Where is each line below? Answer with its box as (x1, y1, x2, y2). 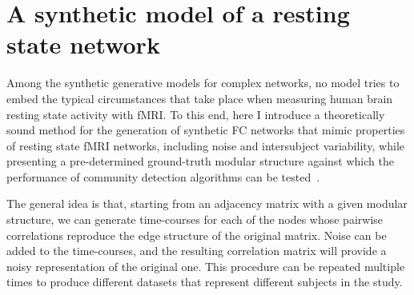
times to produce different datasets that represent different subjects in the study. (6, 273, 403, 290)
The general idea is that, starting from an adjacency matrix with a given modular (6, 195, 408, 212)
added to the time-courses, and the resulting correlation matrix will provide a (6, 242, 387, 259)
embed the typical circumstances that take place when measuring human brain (6, 90, 393, 106)
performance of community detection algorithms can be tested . (6, 168, 320, 185)
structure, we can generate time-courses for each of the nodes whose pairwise (6, 211, 384, 228)
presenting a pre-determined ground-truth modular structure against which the (6, 153, 394, 169)
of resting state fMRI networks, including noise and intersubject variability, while (6, 137, 404, 153)
